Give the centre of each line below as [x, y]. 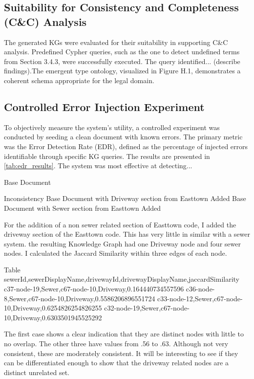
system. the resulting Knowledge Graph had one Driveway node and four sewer [122, 243]
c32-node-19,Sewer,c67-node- [147, 308]
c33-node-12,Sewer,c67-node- [200, 298]
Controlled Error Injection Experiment [104, 106]
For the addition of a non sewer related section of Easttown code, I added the [120, 224]
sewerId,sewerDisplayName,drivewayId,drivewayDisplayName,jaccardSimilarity [122, 279]
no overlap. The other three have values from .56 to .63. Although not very [116, 344]
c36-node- [200, 289]
